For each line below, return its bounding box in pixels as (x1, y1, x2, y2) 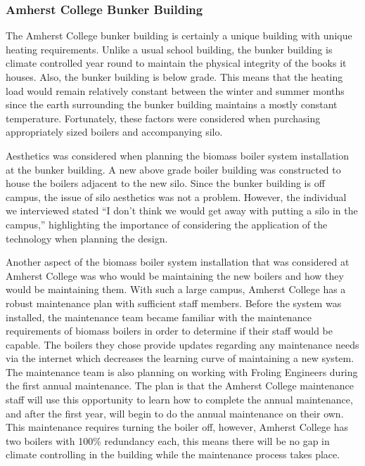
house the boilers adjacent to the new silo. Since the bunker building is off (6, 176, 325, 190)
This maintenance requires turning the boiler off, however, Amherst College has (6, 420, 349, 434)
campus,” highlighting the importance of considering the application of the (6, 216, 328, 231)
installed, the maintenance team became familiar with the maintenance (6, 309, 312, 324)
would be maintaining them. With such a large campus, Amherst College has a (6, 282, 346, 297)
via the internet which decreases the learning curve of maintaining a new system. (6, 351, 354, 365)
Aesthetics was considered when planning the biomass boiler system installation (6, 148, 350, 162)
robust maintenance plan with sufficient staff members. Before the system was (6, 295, 342, 310)
